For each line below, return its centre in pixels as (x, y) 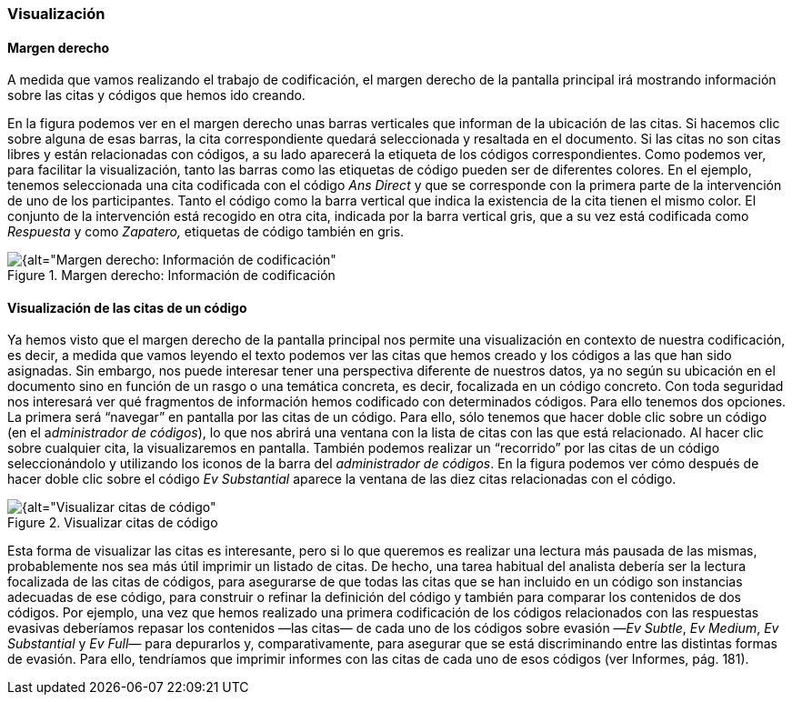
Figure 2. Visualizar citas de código (113, 523)
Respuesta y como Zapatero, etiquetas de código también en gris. (206, 232)
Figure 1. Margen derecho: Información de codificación (171, 276)
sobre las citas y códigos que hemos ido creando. (156, 95)
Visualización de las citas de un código (127, 307)
